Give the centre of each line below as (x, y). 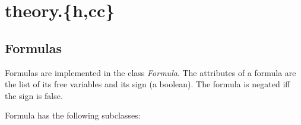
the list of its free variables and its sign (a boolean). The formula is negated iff (148, 84)
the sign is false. (34, 95)
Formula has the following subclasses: (73, 115)
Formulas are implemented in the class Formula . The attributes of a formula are (150, 72)
